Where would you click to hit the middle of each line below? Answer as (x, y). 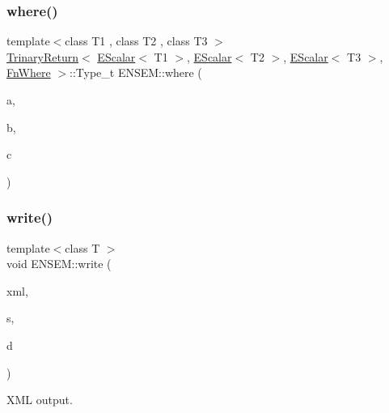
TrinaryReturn (43, 56)
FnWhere (29, 72)
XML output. (40, 400)
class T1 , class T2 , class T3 (136, 41)
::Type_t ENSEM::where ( (136, 72)
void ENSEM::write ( (59, 264)
